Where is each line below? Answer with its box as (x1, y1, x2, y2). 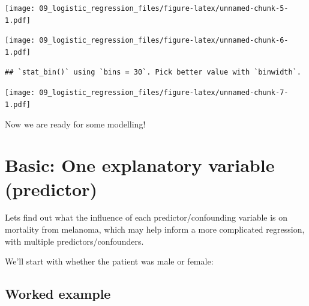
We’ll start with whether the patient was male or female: (5, 255, 214, 268)
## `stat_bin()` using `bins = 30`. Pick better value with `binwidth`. (5, 67, 301, 76)
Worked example (5, 284, 111, 303)
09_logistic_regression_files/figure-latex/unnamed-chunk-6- (39, 36, 289, 45)
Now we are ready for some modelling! (5, 117, 146, 130)
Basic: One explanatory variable (5, 153, 275, 177)
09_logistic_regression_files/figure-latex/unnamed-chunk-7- (39, 88, 289, 97)
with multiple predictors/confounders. (5, 234, 144, 247)
